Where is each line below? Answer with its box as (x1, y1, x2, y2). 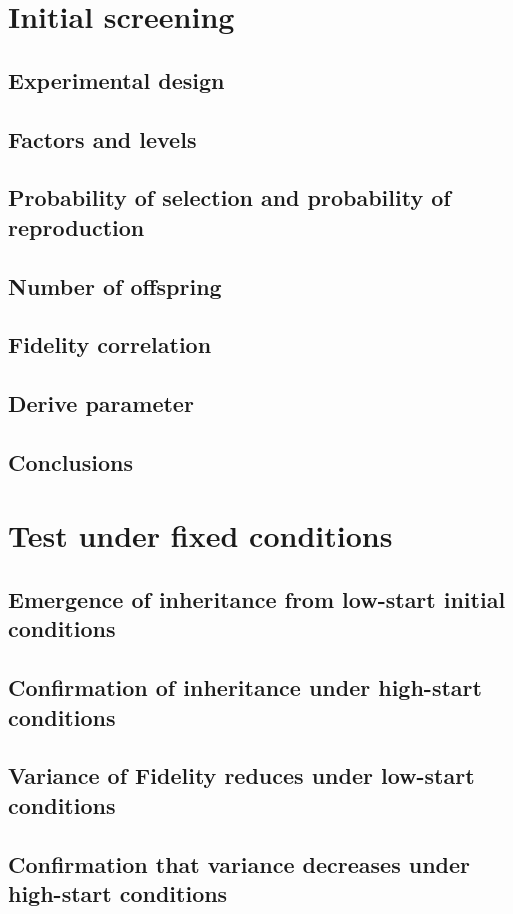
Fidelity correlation (8, 329, 212, 360)
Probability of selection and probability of (8, 182, 451, 213)
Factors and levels (8, 123, 197, 154)
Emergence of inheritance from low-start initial (8, 584, 506, 614)
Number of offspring (8, 270, 222, 301)
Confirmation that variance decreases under (8, 848, 470, 879)
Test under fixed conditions (8, 515, 393, 556)
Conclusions (8, 446, 134, 477)
